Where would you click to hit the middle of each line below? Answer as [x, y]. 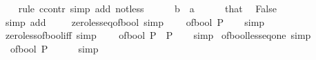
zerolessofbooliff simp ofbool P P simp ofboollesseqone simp [158, 35]
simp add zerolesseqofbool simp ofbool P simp [135, 21]
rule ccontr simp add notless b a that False [147, 8]
